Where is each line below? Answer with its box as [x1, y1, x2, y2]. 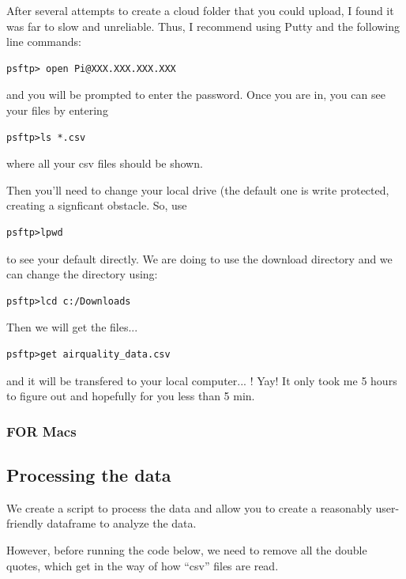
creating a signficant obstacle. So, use [6, 197, 187, 214]
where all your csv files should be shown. [6, 155, 203, 172]
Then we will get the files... [6, 319, 138, 335]
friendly [6, 515, 43, 532]
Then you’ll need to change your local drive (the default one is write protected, [6, 181, 389, 198]
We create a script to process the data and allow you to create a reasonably [6, 499, 372, 516]
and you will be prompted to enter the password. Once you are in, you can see [6, 86, 385, 103]
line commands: [6, 33, 81, 50]
